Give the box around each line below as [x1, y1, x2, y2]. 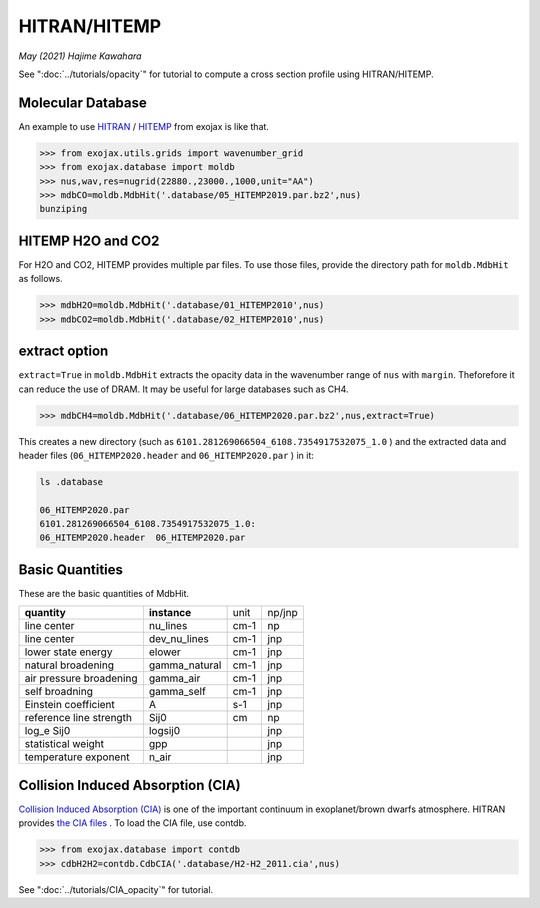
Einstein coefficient [24, 698, 115, 712]
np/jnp [267, 606, 299, 620]
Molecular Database [18, 94, 147, 111]
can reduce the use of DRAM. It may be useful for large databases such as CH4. [18, 383, 349, 395]
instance [148, 606, 192, 620]
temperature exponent [24, 750, 130, 764]
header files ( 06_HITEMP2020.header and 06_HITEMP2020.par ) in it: [18, 449, 315, 461]
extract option [18, 343, 109, 360]
